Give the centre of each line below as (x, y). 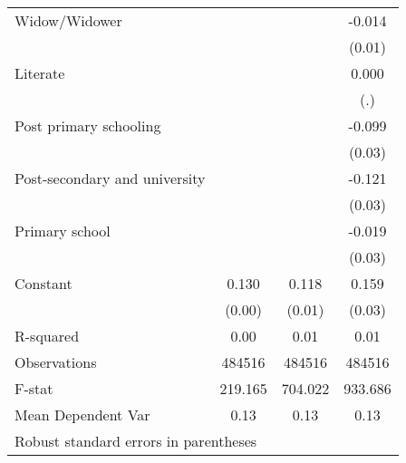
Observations (56, 362)
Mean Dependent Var (82, 415)
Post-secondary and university (110, 178)
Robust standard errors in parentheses (136, 441)
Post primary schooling (88, 125)
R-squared (47, 336)
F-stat (34, 388)
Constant (43, 283)
